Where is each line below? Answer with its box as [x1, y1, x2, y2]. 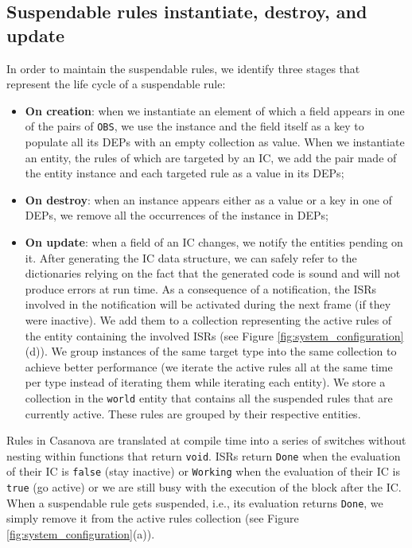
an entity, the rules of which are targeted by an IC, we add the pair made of [25, 149, 397, 165]
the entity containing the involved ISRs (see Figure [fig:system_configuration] [25, 327, 404, 344]
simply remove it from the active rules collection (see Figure [6, 510, 299, 527]
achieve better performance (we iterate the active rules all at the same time [25, 358, 393, 375]
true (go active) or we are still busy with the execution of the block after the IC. [6, 479, 402, 496]
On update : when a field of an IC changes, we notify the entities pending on [25, 234, 403, 250]
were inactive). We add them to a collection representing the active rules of [25, 311, 392, 328]
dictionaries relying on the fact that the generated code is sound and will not [25, 265, 401, 282]
